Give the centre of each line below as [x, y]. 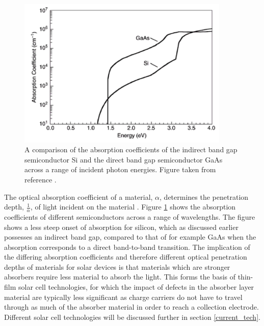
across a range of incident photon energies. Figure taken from [120, 169]
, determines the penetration [204, 196]
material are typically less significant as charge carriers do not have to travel [123, 297]
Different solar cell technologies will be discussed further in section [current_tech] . [132, 317]
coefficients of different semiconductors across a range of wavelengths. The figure [130, 216]
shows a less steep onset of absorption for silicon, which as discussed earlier [121, 227]
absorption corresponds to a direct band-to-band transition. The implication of [127, 247]
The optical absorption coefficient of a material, [78, 196]
